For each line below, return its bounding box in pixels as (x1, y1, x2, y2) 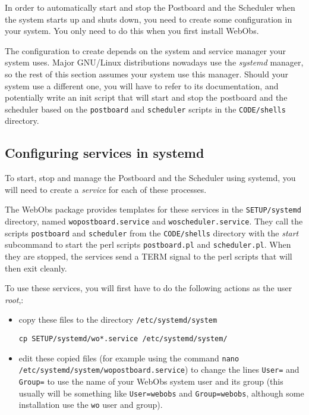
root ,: (5, 293, 24, 305)
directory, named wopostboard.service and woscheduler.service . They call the (5, 215, 303, 227)
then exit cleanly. (5, 261, 67, 274)
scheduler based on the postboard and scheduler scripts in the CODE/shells (5, 102, 286, 115)
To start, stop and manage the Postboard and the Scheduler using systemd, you (5, 171, 296, 184)
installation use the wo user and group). (18, 398, 163, 411)
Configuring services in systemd (5, 143, 204, 162)
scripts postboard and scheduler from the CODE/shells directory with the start (5, 226, 299, 239)
